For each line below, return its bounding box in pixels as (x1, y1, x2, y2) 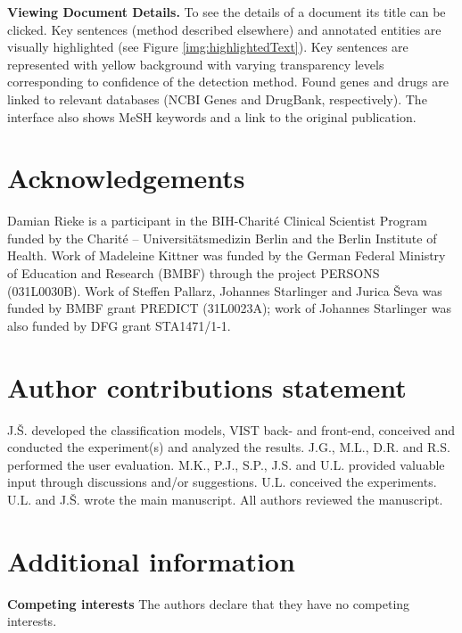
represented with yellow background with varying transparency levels (7, 54, 384, 73)
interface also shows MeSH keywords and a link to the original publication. (7, 107, 417, 126)
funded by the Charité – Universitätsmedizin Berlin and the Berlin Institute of (7, 228, 437, 247)
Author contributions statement (7, 368, 407, 405)
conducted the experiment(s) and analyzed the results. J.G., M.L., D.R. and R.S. (7, 438, 450, 456)
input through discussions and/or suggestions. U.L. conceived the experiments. (7, 473, 437, 491)
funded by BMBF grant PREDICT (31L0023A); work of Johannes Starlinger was (7, 299, 451, 317)
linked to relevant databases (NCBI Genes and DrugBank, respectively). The (7, 89, 427, 108)
